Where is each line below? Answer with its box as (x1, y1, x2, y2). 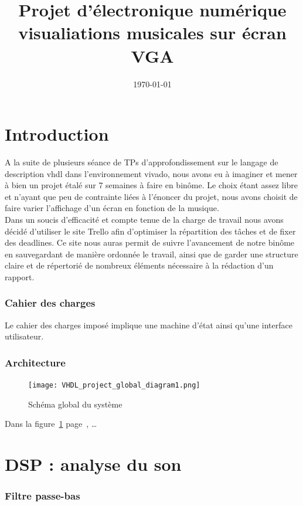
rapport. (5, 270, 35, 283)
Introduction (5, 122, 109, 146)
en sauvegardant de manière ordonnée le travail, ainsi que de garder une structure (5, 247, 298, 260)
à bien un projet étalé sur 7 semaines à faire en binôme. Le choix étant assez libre (5, 179, 298, 191)
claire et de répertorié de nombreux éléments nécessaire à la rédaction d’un (5, 259, 274, 271)
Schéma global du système (28, 398, 122, 410)
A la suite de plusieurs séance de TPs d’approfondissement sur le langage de (5, 156, 278, 168)
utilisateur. (5, 330, 44, 342)
